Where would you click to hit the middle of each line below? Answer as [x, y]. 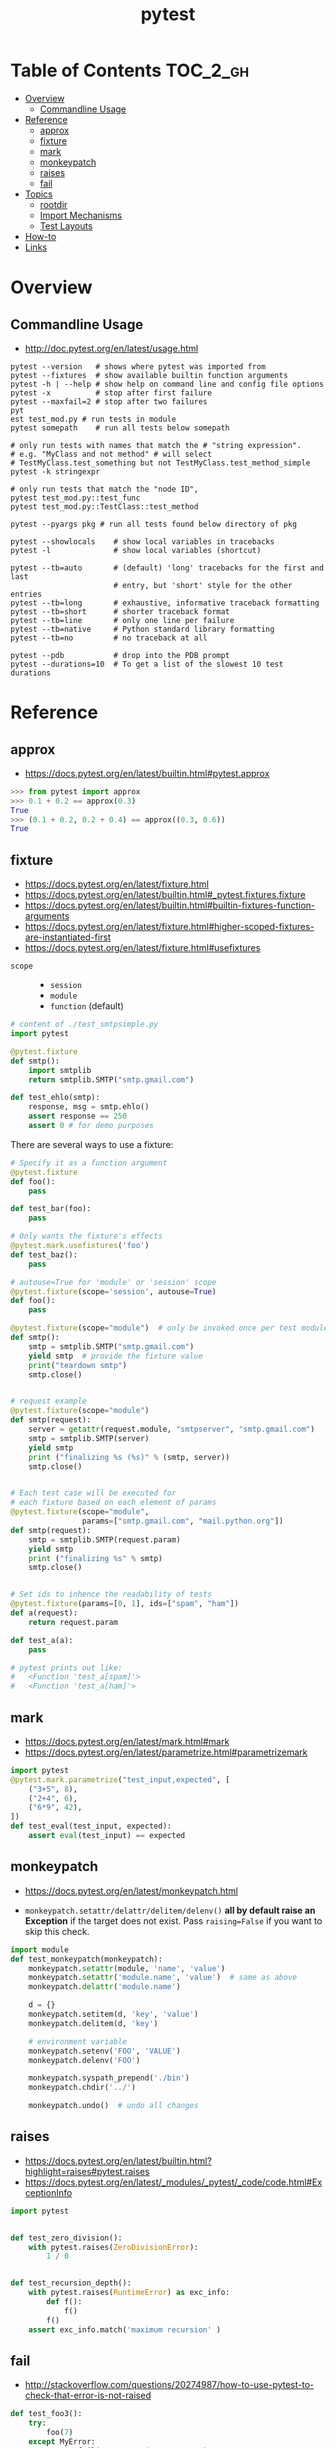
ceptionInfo [48, 2192]
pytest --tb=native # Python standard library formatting [142, 629]
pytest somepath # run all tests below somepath [120, 428]
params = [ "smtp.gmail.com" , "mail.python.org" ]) [182, 1521]
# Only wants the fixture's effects [86, 1236]
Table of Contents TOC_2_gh [130, 70]
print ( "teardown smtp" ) [78, 1365]
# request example [48, 1401]
